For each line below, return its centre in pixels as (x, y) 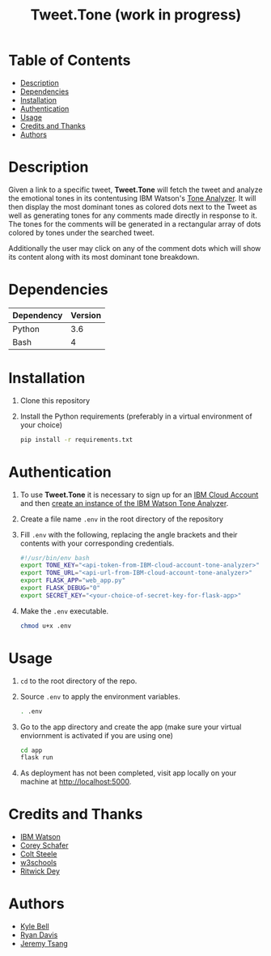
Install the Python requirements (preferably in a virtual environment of (136, 416)
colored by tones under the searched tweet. (82, 232)
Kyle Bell (35, 926)
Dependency (38, 315)
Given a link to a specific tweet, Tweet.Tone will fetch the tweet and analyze (135, 189)
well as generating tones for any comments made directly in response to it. (133, 215)
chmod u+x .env (46, 626)
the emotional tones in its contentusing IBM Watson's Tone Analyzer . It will (132, 198)
